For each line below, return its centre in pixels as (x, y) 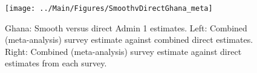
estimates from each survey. (56, 63)
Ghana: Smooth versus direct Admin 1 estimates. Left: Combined (126, 27)
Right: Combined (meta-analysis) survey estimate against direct (123, 51)
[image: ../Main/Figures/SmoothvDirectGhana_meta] (109, 8)
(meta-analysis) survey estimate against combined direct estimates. (129, 40)
